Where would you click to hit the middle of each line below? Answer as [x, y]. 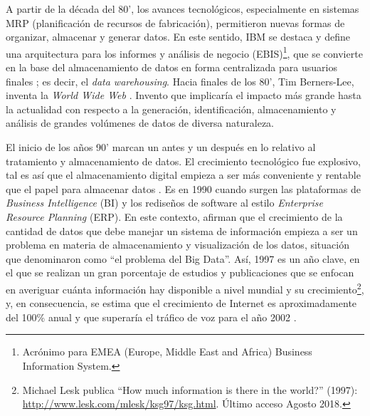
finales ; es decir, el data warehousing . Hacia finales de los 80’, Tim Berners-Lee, [180, 81]
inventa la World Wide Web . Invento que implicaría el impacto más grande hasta [184, 95]
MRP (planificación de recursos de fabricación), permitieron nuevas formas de [175, 22]
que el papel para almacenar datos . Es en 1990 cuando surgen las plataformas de [183, 188]
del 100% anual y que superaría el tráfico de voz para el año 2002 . [151, 317]
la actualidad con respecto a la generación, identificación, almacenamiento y [171, 109]
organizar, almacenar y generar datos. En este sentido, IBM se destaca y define [178, 37]
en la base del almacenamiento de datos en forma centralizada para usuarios [171, 67]
